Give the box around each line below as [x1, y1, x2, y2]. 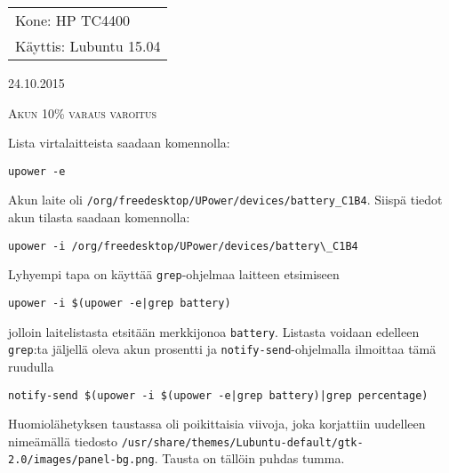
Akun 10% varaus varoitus [8, 103, 157, 122]
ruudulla [8, 357, 54, 375]
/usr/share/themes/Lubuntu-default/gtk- [121, 436, 364, 449]
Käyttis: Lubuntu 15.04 [15, 36, 161, 56]
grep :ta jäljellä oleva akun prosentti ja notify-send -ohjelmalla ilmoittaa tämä [8, 340, 437, 358]
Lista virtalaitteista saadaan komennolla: [8, 133, 230, 152]
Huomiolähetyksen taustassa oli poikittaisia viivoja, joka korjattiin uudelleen [8, 414, 426, 433]
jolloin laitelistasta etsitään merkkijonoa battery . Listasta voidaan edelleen [8, 322, 420, 341]
